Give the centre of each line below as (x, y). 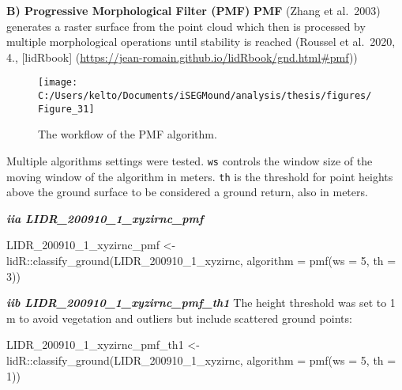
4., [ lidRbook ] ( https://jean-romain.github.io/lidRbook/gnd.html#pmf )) (182, 57)
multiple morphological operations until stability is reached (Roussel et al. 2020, (201, 42)
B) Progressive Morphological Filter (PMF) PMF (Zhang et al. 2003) (193, 10)
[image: (58, 83)
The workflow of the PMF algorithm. (128, 134)
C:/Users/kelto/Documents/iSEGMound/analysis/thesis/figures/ (205, 96)
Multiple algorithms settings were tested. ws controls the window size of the (190, 160)
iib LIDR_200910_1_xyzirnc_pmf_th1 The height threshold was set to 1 (201, 303)
